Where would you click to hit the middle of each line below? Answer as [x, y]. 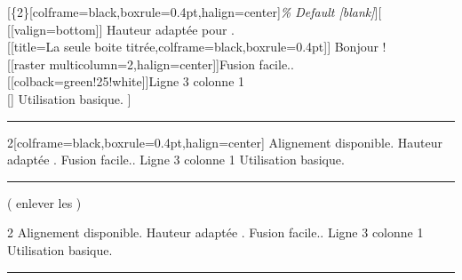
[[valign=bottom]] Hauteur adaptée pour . [121, 29]
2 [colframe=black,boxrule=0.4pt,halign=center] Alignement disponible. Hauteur [225, 142]
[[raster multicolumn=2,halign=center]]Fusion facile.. [151, 64]
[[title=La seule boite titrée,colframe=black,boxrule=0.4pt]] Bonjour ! [197, 47]
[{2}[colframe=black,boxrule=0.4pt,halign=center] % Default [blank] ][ [195, 12]
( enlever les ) [44, 202]
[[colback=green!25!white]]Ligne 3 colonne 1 [126, 81]
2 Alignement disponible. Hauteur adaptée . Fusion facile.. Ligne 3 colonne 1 [215, 232]
